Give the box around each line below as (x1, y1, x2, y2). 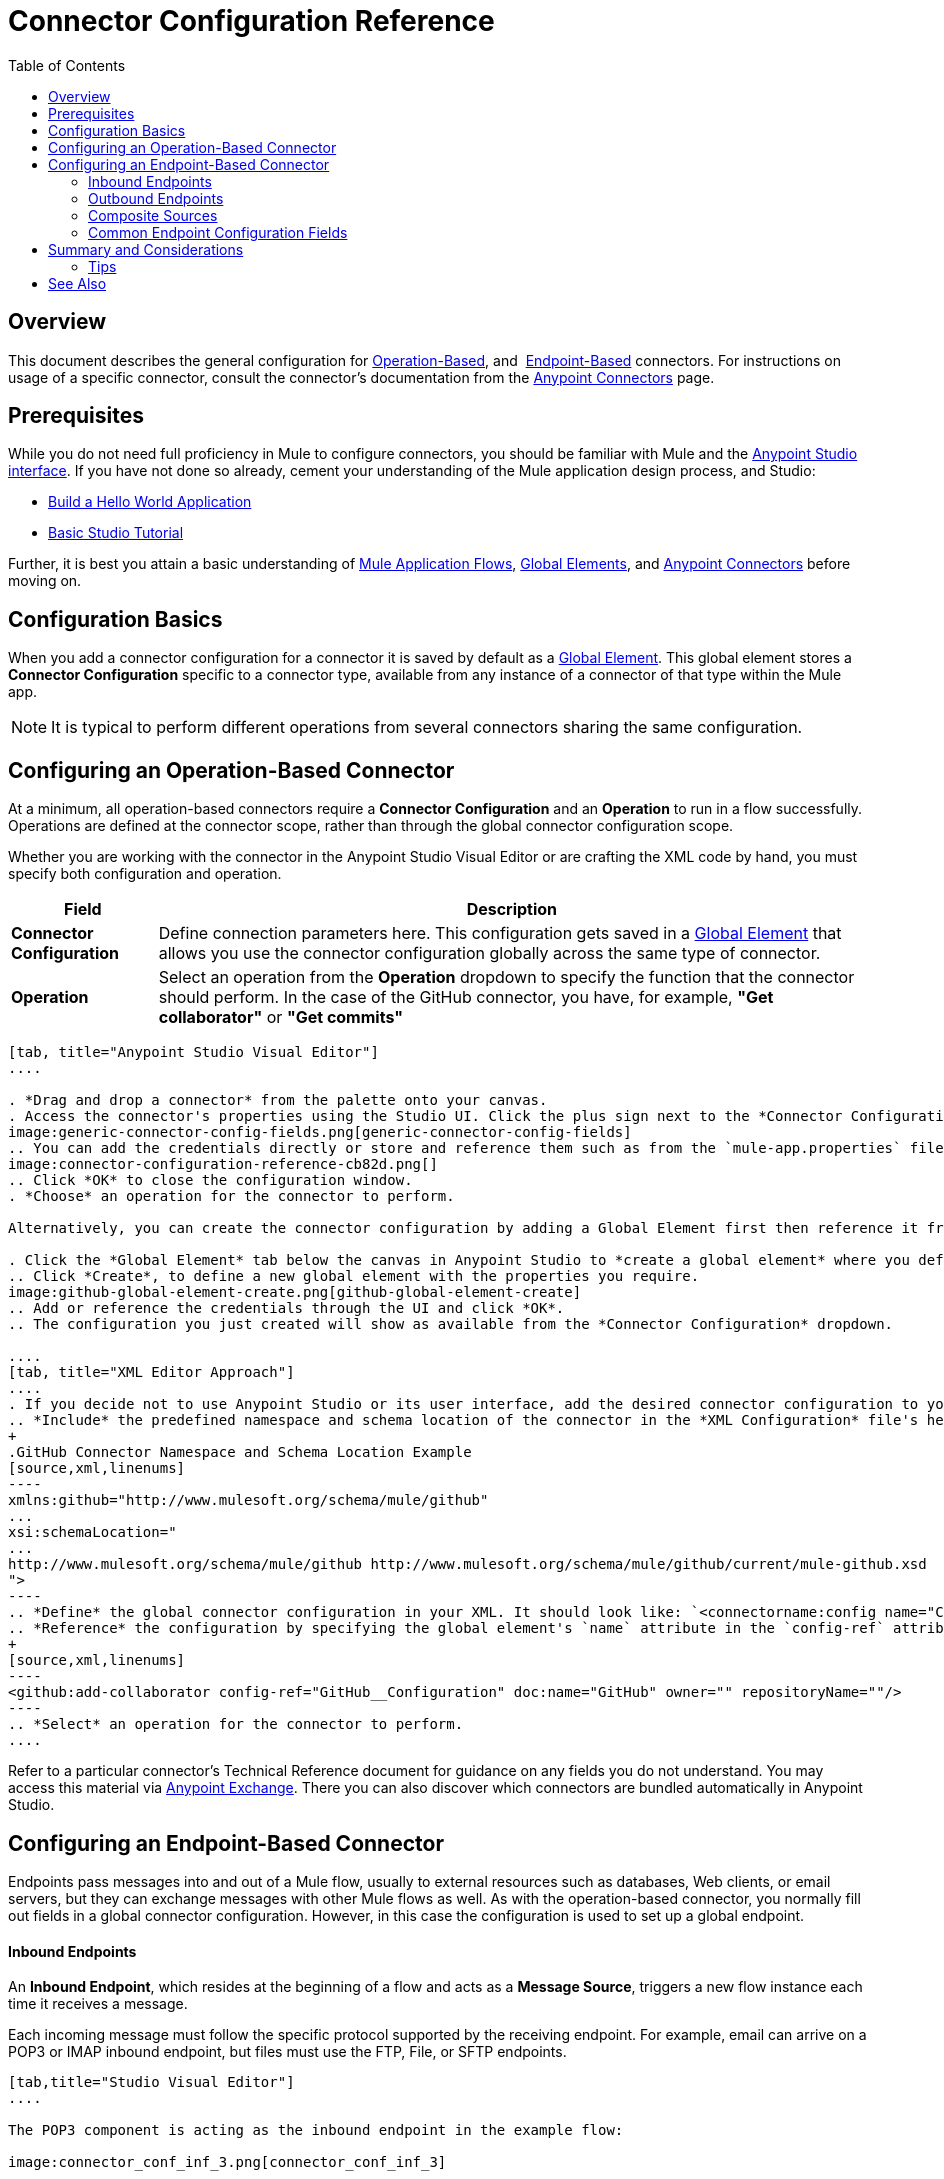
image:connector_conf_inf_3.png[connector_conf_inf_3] (8, 2154, 447, 2171)
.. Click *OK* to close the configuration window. (8, 1172, 413, 1189)
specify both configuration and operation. (8, 865, 282, 883)
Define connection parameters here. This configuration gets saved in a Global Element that (158, 923, 842, 944)
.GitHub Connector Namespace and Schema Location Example (8, 1444, 472, 1461)
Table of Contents (8, 56, 126, 74)
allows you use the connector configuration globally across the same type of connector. (158, 943, 821, 964)
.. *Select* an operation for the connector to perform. (8, 1716, 464, 1733)
